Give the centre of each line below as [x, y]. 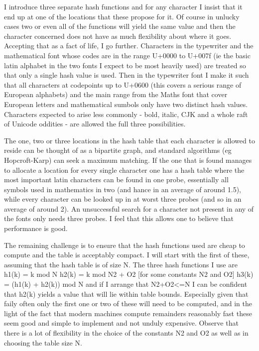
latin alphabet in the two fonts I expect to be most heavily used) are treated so [125, 65]
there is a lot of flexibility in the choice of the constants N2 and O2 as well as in [126, 333]
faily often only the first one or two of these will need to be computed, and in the [128, 303]
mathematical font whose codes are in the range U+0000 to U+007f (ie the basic [127, 55]
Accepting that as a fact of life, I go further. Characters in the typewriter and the [129, 46]
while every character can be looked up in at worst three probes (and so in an [123, 199]
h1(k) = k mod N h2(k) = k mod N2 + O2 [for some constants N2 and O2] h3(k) [129, 274]
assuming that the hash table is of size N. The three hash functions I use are [121, 264]
